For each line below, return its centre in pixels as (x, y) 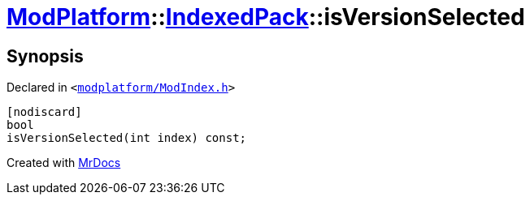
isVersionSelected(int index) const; (127, 138)
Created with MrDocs (64, 163)
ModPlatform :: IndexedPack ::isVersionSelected (266, 17)
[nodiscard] (44, 112)
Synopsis (45, 56)
